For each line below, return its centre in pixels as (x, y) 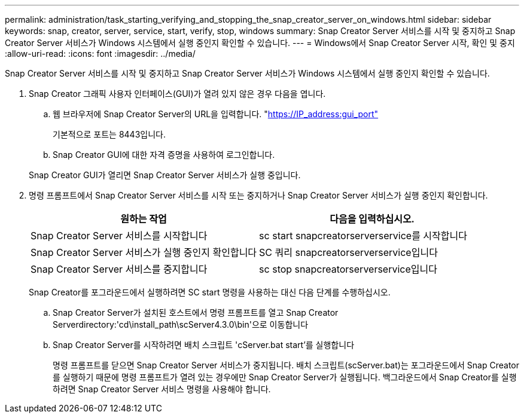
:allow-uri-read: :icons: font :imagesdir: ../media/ (100, 54)
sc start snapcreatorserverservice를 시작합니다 (363, 236)
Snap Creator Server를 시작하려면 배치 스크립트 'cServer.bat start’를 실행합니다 (204, 345)
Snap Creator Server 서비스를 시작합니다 (119, 236)
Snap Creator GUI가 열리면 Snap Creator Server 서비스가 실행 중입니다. (165, 175)
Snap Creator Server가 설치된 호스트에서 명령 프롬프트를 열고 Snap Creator (196, 312)
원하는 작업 (144, 219)
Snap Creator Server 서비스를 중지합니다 (119, 269)
